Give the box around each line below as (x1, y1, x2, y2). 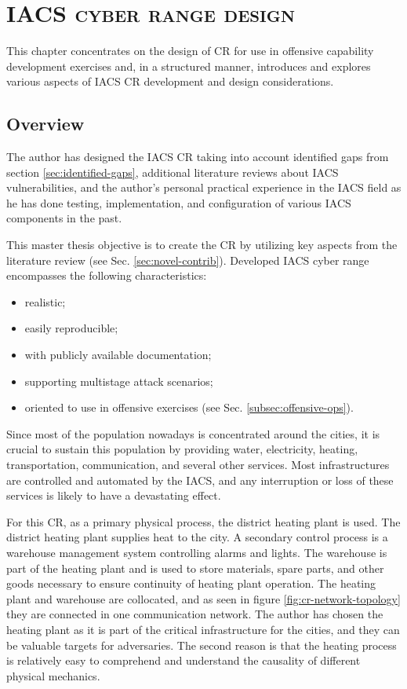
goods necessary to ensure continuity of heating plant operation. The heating (6, 575, 376, 592)
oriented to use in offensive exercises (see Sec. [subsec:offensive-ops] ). (24, 399, 354, 416)
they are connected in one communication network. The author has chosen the (6, 606, 383, 622)
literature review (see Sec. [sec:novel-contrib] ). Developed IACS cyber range (6, 251, 369, 268)
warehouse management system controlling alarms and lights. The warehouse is (6, 544, 387, 560)
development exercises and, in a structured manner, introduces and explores (6, 57, 371, 74)
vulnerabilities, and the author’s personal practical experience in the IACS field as (6, 179, 402, 196)
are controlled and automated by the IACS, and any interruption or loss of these (6, 471, 394, 488)
